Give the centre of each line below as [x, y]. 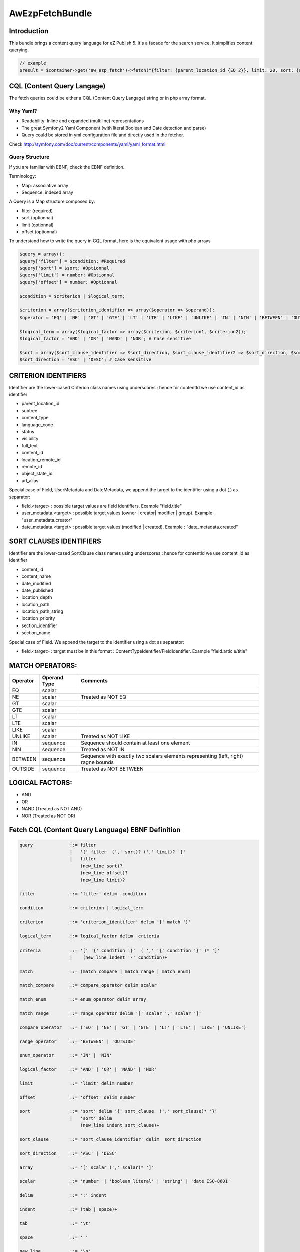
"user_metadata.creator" [47, 520]
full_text [30, 445]
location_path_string [42, 611]
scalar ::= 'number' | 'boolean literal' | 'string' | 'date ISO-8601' [125, 1181]
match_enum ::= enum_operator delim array [83, 999]
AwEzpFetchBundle [51, 13]
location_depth [37, 597]
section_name [36, 633]
